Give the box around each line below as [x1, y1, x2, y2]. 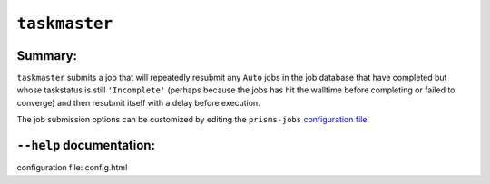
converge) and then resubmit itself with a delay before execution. [16, 97, 260, 108]
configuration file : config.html [16, 162, 128, 173]
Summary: [16, 48, 77, 63]
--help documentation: [16, 138, 156, 153]
